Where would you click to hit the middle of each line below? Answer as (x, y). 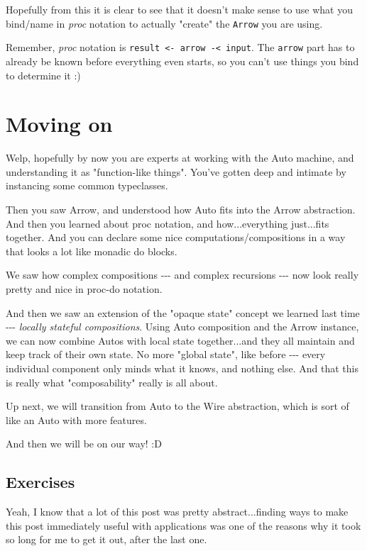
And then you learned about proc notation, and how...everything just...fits (168, 223)
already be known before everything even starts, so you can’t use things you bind (182, 61)
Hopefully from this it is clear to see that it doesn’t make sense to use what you (180, 9)
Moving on (59, 124)
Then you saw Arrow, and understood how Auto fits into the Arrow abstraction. (181, 209)
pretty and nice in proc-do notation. (84, 288)
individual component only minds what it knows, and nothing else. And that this (182, 368)
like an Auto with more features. (76, 419)
